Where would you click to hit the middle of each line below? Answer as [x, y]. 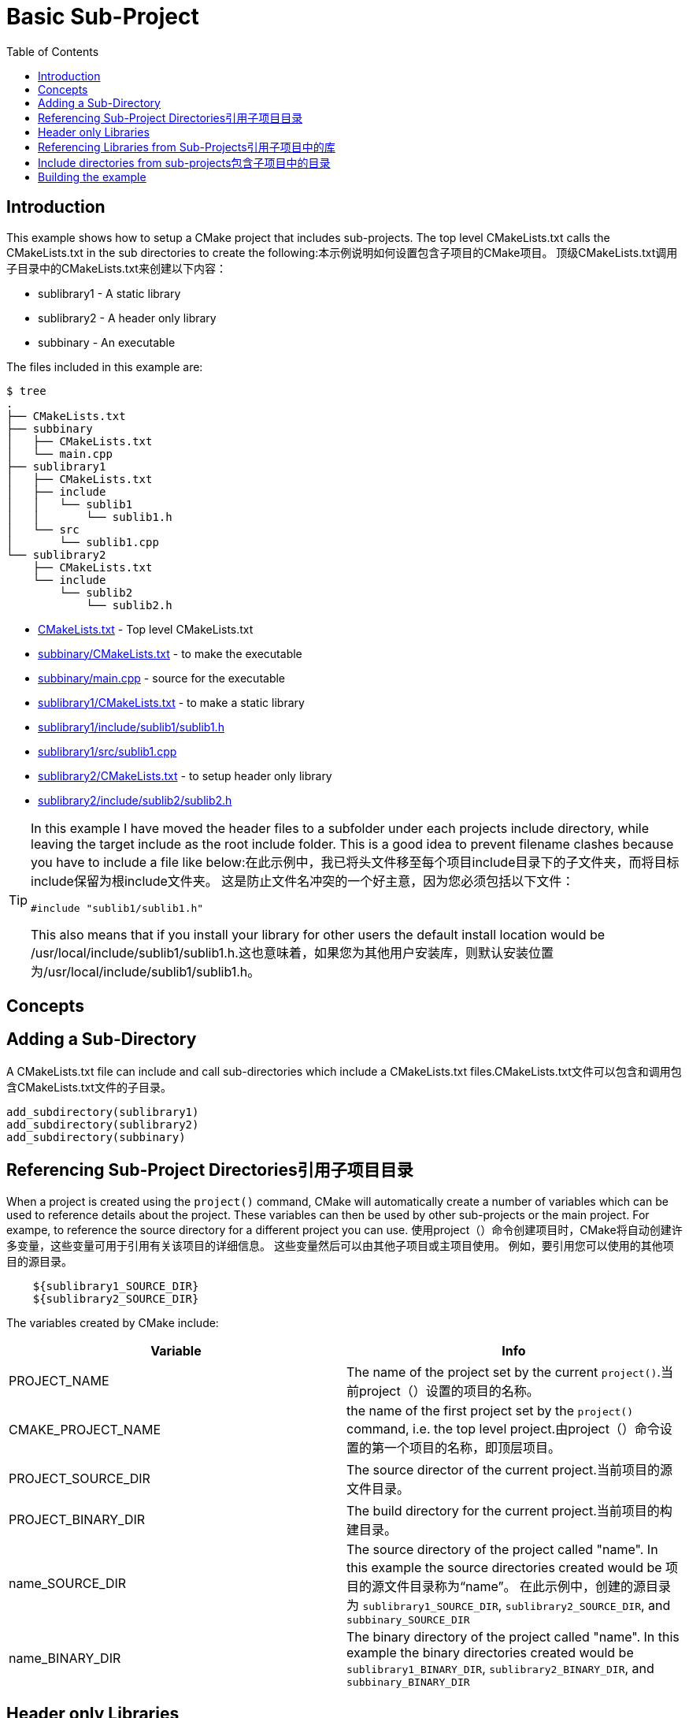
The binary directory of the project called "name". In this [513, 1636]
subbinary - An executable [107, 342]
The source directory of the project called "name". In [502, 1549]
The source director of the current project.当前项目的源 [509, 1469]
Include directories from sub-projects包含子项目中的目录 [184, 162]
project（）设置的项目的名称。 [449, 1391]
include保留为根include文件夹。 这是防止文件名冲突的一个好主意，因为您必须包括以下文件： [303, 881]
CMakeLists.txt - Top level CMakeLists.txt [146, 629]
